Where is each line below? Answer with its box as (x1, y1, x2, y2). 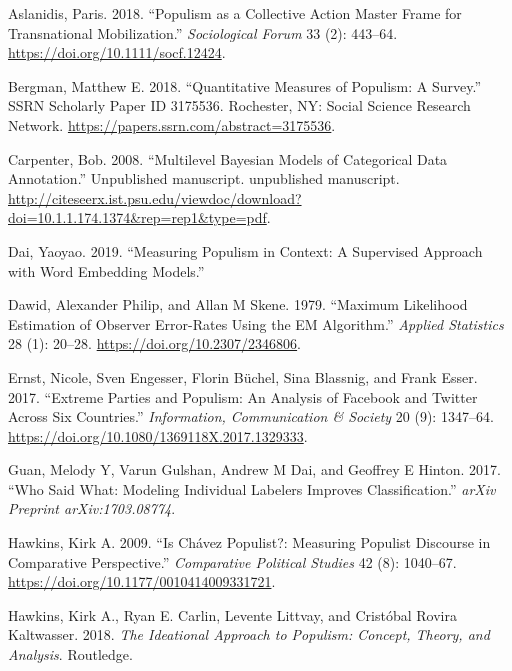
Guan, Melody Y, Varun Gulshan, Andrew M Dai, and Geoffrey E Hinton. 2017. (8, 459, 501, 480)
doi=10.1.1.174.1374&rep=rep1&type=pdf (8, 207, 267, 228)
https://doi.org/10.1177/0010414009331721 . (8, 571, 276, 592)
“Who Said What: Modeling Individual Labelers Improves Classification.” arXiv (8, 478, 496, 499)
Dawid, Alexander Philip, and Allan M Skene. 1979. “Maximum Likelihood (8, 294, 468, 315)
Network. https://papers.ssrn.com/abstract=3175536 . (8, 114, 336, 135)
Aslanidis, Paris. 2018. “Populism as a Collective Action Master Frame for (8, 3, 462, 23)
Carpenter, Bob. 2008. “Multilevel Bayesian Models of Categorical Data (8, 148, 448, 169)
